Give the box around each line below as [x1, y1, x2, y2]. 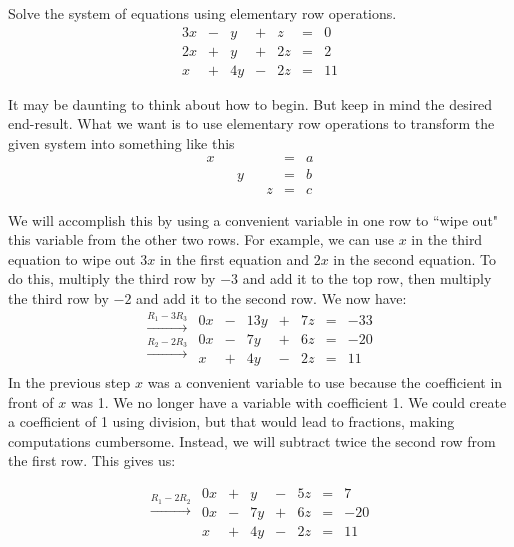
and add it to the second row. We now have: [136, 287, 407, 308]
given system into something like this [8, 132, 235, 153]
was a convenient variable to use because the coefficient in [147, 372, 503, 393]
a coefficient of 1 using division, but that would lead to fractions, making [8, 411, 455, 432]
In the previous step [8, 372, 131, 393]
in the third [411, 229, 483, 250]
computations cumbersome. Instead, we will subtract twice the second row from [8, 430, 496, 451]
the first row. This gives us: [8, 450, 176, 471]
